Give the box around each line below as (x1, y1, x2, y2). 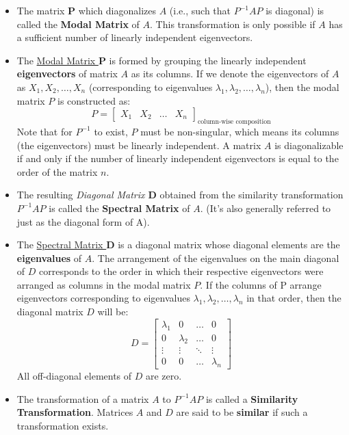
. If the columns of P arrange (200, 277, 322, 291)
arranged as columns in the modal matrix (16, 277, 191, 291)
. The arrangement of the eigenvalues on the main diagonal (92, 250, 339, 265)
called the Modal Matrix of (16, 16, 140, 31)
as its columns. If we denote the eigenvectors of (131, 66, 329, 81)
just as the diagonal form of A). (16, 214, 150, 228)
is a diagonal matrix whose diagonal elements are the (118, 237, 340, 252)
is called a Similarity (205, 391, 298, 406)
